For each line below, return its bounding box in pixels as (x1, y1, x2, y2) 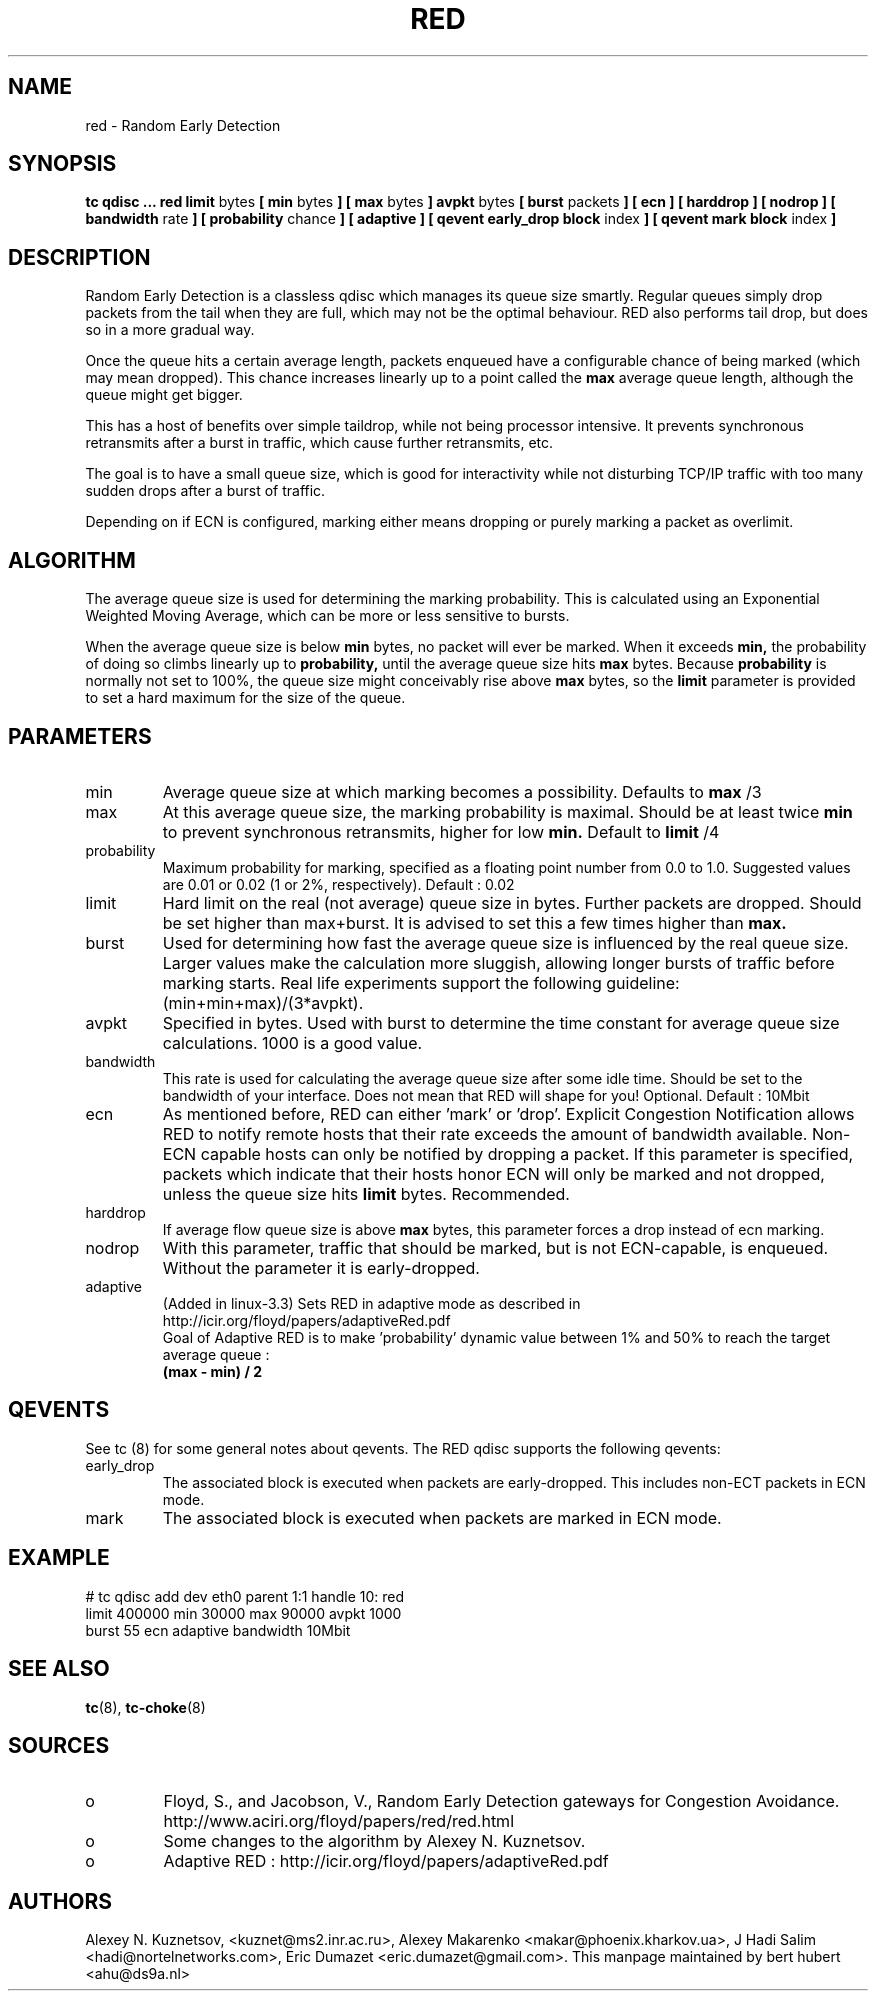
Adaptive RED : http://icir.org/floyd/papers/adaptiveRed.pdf (163, 1851, 609, 1872)
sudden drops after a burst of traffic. (85, 482, 326, 500)
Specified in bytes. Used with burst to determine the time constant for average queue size (162, 1012, 840, 1033)
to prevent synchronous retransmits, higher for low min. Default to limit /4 (162, 821, 720, 842)
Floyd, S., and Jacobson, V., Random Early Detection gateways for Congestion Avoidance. (163, 1791, 840, 1812)
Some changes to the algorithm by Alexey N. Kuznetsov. (163, 1831, 586, 1852)
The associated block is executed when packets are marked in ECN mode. (162, 1507, 722, 1528)
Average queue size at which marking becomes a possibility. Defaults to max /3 (162, 781, 762, 802)
